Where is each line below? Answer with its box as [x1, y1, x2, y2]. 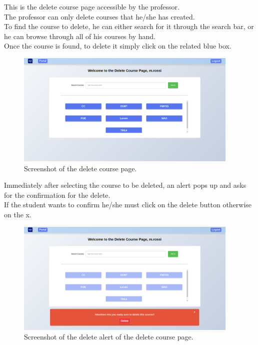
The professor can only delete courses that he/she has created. [4, 11, 195, 22]
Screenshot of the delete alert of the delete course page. [24, 331, 193, 342]
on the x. [4, 209, 31, 220]
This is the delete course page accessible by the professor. [4, 2, 179, 12]
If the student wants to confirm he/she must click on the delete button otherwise [4, 199, 252, 210]
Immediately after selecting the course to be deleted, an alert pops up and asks [4, 180, 246, 190]
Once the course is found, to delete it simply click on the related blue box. [4, 41, 231, 51]
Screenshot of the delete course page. [24, 163, 137, 173]
